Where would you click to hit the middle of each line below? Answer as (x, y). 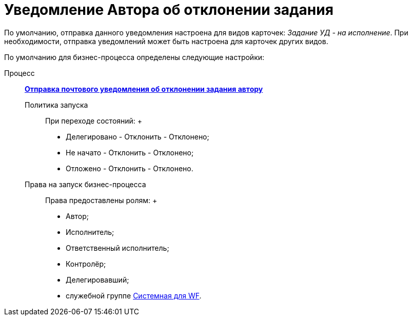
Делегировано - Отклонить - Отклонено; (138, 136)
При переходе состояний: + (94, 121)
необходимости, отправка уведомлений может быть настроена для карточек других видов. (166, 41)
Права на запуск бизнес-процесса (85, 184)
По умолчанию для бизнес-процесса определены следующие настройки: (134, 57)
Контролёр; (86, 264)
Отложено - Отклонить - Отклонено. (130, 168)
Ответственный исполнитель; (117, 248)
